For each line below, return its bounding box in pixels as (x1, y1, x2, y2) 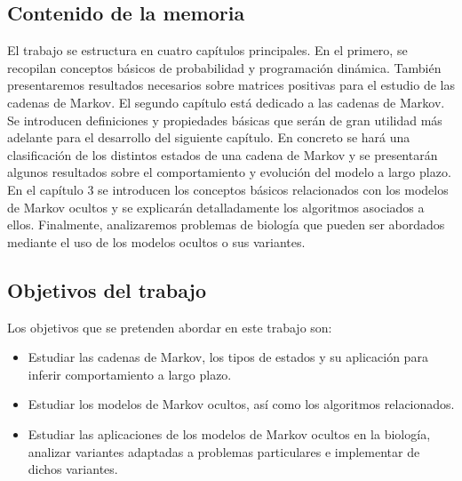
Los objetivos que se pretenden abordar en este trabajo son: (7, 317, 332, 336)
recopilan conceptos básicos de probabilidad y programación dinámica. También (7, 58, 442, 76)
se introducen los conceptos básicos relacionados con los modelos (98, 180, 449, 198)
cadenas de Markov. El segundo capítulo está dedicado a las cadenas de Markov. (7, 92, 445, 111)
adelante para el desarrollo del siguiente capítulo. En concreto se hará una (7, 128, 410, 147)
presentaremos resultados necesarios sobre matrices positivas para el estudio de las (7, 76, 455, 94)
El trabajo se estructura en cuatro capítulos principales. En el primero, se (7, 41, 408, 60)
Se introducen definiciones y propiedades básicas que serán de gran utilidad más (7, 110, 442, 129)
